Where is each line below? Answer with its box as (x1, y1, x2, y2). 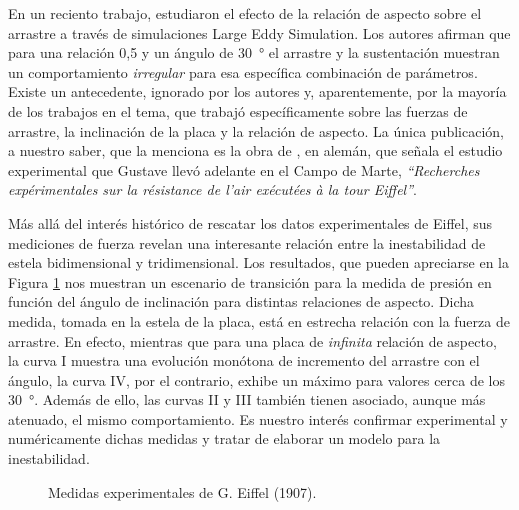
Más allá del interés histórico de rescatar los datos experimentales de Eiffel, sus (8, 212, 493, 233)
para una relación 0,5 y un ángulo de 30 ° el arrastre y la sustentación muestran (8, 42, 500, 63)
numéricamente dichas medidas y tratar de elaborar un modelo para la (8, 428, 441, 449)
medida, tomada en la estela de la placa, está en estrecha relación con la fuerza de (8, 310, 510, 331)
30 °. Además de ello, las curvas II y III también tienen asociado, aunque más (8, 389, 486, 410)
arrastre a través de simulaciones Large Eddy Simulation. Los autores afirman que (8, 22, 511, 43)
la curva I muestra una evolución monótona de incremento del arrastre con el (8, 350, 480, 371)
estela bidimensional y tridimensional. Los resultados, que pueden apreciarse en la (8, 252, 510, 273)
